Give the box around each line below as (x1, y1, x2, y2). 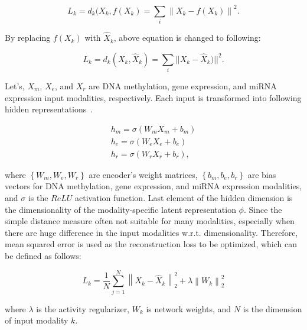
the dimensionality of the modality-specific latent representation (5, 203, 236, 215)
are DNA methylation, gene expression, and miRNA (89, 79, 277, 92)
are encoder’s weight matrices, (89, 168, 198, 180)
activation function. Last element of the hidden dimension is (75, 192, 293, 204)
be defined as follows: (5, 250, 81, 261)
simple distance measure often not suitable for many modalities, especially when (5, 215, 295, 227)
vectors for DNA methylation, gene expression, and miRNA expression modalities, (5, 180, 302, 192)
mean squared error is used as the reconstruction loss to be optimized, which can (5, 238, 298, 250)
